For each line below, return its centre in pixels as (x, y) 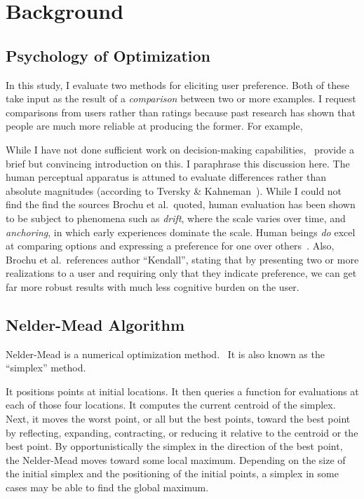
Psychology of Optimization (108, 55)
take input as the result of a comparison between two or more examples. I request (181, 98)
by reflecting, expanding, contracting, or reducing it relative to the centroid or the (182, 432)
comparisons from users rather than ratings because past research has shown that (181, 112)
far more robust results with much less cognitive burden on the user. (153, 286)
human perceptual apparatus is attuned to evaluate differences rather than (166, 177)
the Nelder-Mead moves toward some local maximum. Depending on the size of (176, 459)
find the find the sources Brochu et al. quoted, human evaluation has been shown (181, 204)
